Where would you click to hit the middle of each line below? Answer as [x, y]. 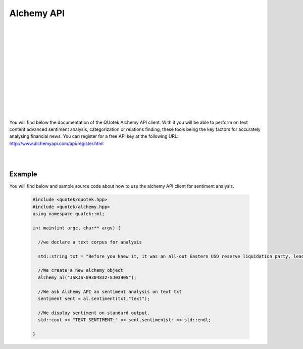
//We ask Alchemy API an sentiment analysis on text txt [110, 291]
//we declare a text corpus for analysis [90, 242]
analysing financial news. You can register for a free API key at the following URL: [94, 136]
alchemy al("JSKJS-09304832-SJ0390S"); [87, 277]
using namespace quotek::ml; [69, 214]
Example [23, 174]
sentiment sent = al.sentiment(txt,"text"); [94, 298]
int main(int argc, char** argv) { [77, 228]
